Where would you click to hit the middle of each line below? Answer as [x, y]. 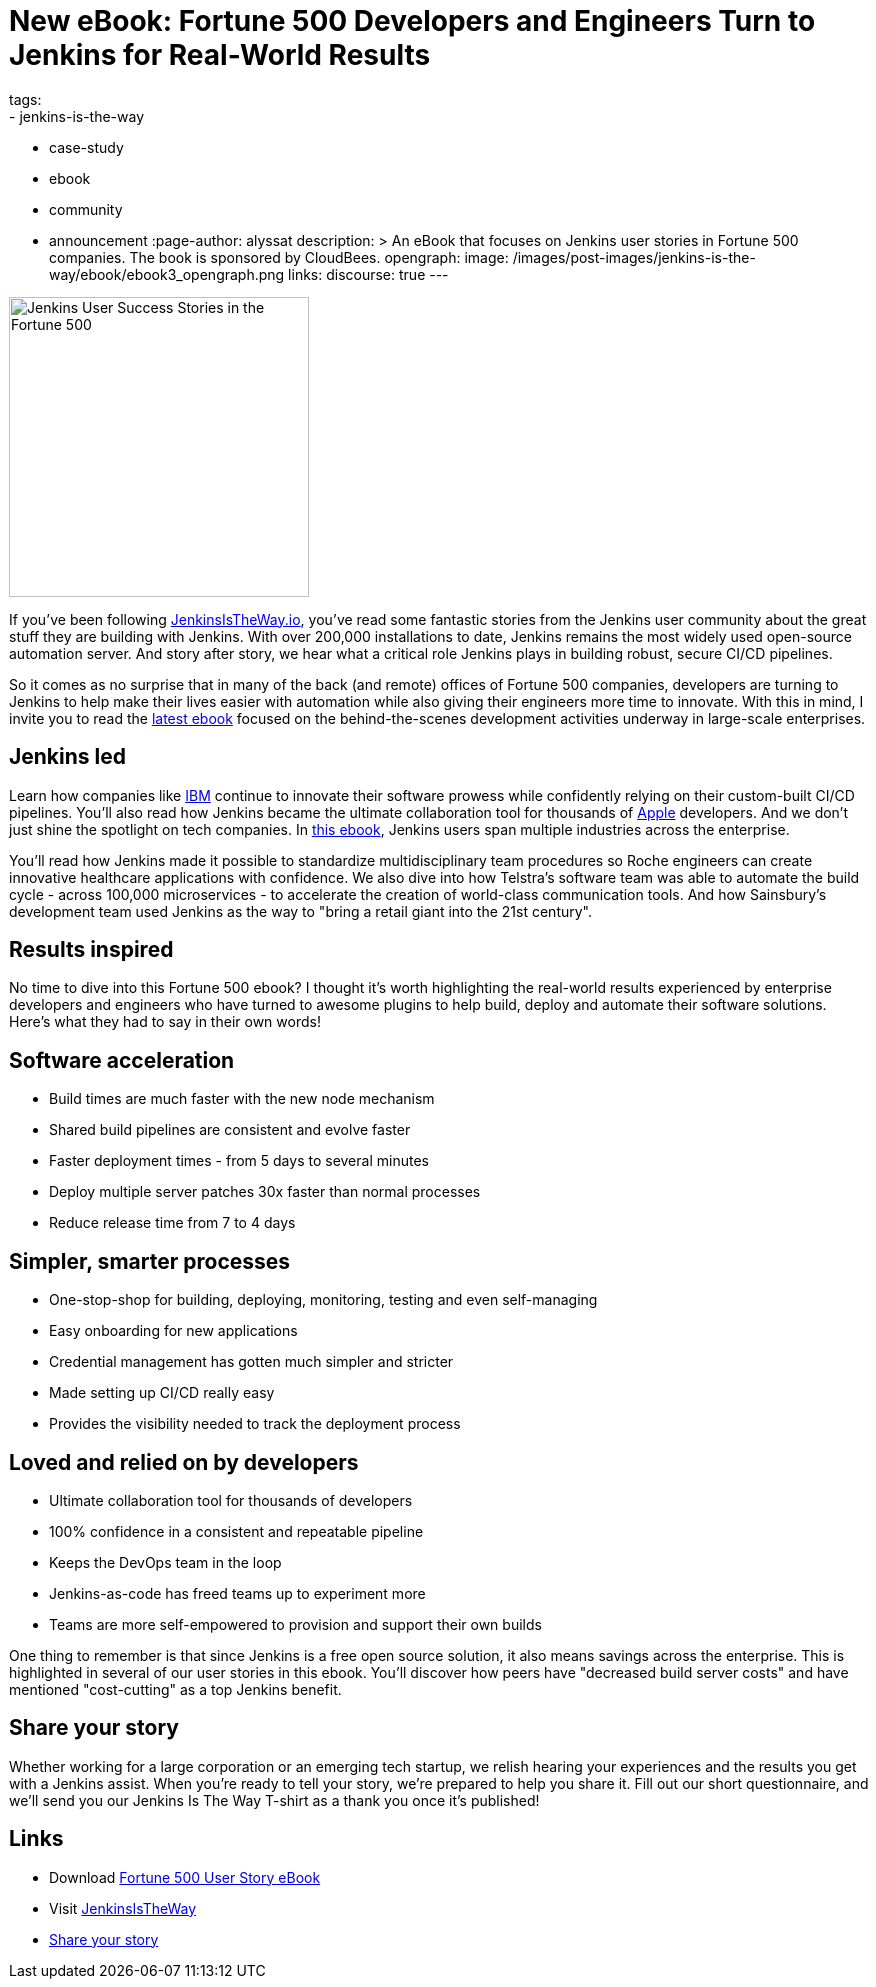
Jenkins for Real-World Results [220, 55]
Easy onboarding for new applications [173, 1331]
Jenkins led [67, 757]
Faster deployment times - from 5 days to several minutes [239, 1161]
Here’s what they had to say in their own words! [165, 1022]
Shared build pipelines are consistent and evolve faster [230, 1130]
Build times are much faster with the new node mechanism [242, 1099]
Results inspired [91, 950]
